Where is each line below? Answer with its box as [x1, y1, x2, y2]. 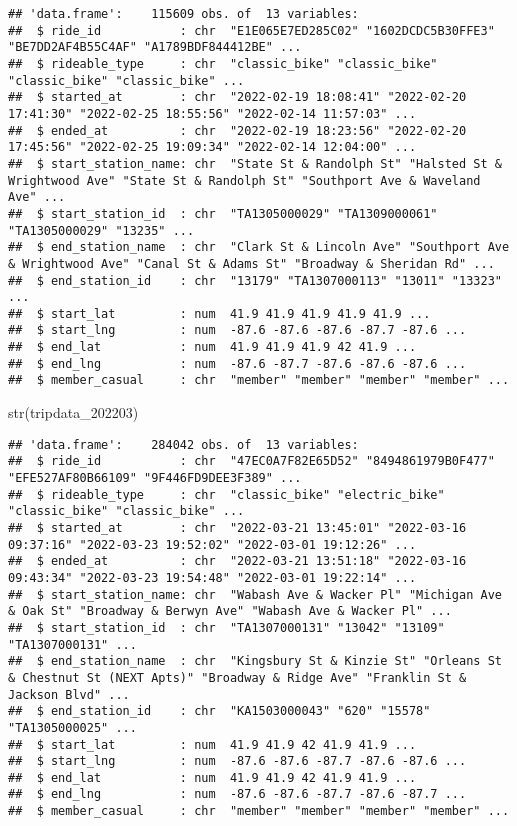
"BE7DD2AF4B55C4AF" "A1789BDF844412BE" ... [8, 40, 302, 55]
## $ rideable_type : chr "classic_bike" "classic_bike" [8, 56, 438, 71]
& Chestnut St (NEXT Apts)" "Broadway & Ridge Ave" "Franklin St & [8, 670, 467, 685]
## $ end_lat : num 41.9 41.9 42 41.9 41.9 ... [8, 770, 417, 785]
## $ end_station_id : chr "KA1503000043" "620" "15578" [8, 704, 431, 719]
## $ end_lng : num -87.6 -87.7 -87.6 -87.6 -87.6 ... [8, 356, 467, 371]
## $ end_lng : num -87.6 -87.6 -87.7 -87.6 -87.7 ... [8, 787, 467, 802]
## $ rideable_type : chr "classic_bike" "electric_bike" [8, 487, 445, 502]
